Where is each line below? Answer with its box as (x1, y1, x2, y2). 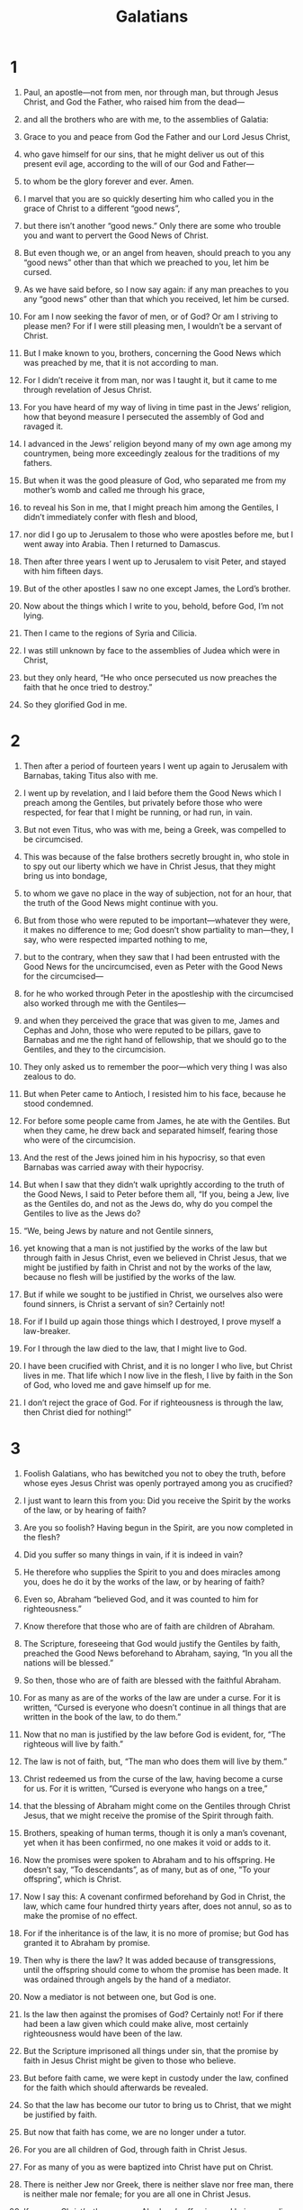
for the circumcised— (22, 971, 104, 982)
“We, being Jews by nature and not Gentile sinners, (22, 1225, 214, 1236)
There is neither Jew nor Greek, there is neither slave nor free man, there (22, 2178, 294, 2189)
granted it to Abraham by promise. (22, 1937, 151, 1948)
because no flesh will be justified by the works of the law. (22, 1271, 236, 1282)
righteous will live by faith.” (22, 1738, 124, 1749)
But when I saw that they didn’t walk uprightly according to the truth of (22, 1179, 285, 1190)
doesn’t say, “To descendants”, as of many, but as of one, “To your (22, 1864, 271, 1875)
